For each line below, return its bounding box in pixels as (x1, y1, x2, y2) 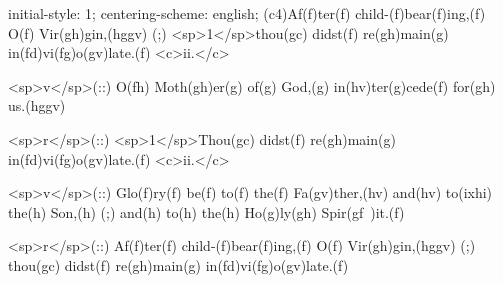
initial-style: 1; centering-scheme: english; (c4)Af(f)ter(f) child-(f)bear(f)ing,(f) (8, 3, 486, 23)
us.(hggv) (8, 95, 66, 116)
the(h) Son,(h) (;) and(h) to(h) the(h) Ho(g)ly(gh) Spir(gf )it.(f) (8, 201, 405, 222)
